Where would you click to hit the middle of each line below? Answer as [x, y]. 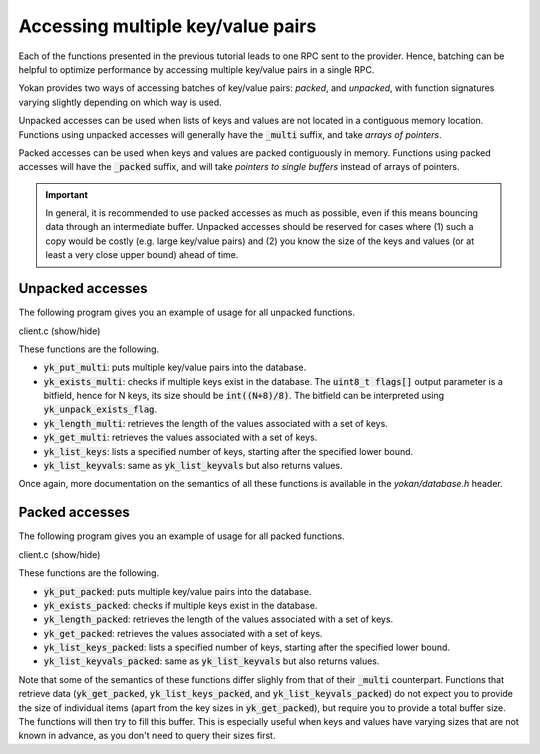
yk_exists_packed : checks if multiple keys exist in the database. [180, 605]
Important [67, 194]
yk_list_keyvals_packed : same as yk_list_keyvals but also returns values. [211, 661]
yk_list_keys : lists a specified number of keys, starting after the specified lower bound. [228, 451]
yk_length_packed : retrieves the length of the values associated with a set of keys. [218, 619]
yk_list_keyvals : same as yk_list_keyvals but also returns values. [193, 466]
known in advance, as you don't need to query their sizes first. [147, 736]
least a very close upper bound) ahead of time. [142, 255]
